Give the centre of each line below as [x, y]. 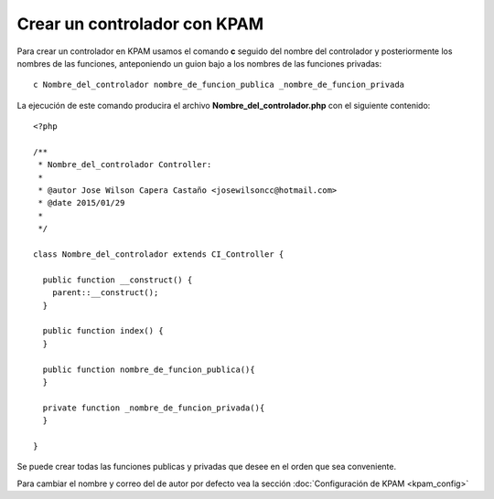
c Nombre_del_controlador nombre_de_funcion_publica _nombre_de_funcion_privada [219, 85]
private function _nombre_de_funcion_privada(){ [154, 408]
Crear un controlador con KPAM [140, 24]
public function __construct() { [118, 280]
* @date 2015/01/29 [81, 203]
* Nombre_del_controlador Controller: [125, 165]
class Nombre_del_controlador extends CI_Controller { [159, 255]
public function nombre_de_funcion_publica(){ [149, 369]
